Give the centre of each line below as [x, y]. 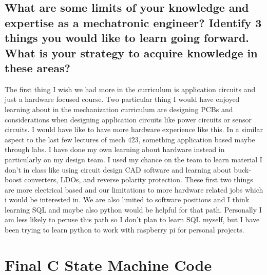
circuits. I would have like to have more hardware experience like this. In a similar [134, 129]
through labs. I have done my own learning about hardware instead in [115, 149]
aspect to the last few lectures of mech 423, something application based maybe [130, 139]
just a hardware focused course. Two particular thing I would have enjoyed [122, 99]
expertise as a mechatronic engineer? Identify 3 [133, 22]
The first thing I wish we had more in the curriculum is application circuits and [130, 89]
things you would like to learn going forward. [127, 38]
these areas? [37, 67]
